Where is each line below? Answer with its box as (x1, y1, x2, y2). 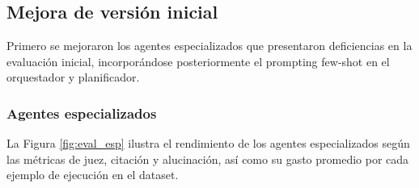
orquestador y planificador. (6, 69, 140, 86)
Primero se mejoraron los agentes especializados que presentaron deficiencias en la (6, 37, 413, 54)
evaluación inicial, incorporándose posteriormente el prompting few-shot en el (6, 52, 390, 69)
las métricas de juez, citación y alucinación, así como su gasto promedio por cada (6, 150, 409, 167)
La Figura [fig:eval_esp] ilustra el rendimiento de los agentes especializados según (6, 135, 410, 152)
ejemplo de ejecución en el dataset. (6, 166, 179, 183)
